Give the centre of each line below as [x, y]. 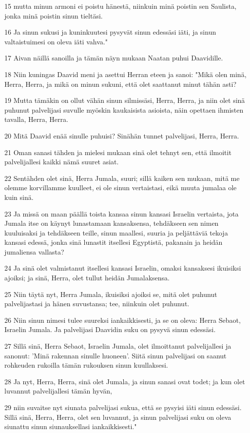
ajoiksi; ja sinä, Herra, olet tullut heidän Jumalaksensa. [87, 278]
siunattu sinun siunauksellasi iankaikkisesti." [71, 426]
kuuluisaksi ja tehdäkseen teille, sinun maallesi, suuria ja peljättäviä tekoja [116, 232]
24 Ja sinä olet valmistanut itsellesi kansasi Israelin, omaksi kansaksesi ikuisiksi [123, 268]
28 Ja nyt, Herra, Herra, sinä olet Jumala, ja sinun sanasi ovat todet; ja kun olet [125, 381]
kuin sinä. [19, 197]
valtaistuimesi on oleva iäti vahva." [56, 41]
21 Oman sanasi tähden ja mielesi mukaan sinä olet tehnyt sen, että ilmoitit [118, 152]
